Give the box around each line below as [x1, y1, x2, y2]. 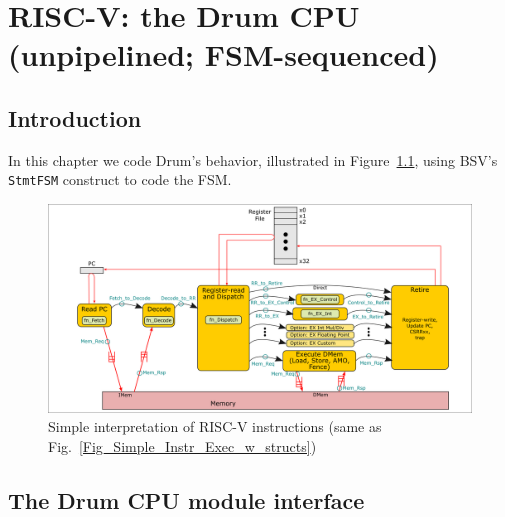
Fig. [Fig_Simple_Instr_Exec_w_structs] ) [48, 435, 317, 456]
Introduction [8, 102, 142, 133]
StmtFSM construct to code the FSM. [8, 169, 232, 190]
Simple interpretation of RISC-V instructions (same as [48, 416, 382, 437]
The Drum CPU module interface [8, 484, 365, 515]
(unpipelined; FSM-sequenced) [8, 34, 439, 75]
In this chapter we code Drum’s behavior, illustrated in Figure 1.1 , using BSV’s [8, 149, 498, 170]
